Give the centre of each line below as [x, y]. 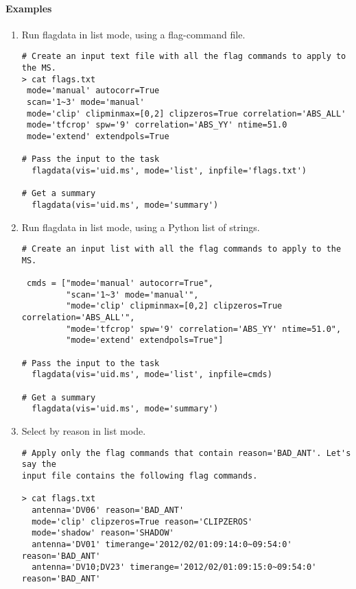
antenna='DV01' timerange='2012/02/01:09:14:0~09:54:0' [162, 544]
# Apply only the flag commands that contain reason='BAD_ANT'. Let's [186, 453]
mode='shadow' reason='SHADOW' [103, 533]
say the [39, 465]
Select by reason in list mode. [84, 431]
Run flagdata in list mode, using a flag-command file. [133, 34]
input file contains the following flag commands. [140, 476]
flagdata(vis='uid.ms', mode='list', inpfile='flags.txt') [169, 170]
